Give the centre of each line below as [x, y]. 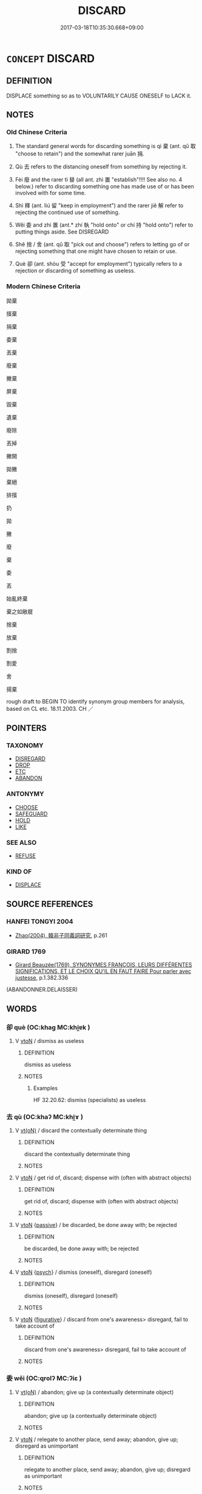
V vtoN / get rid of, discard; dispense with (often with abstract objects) [103, 1178]
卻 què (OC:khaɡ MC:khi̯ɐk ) [48, 1027]
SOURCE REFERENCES [50, 904]
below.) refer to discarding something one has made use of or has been [104, 187]
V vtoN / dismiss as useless [49, 1040]
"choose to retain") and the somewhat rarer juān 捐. [79, 154]
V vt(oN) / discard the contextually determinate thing [81, 1131]
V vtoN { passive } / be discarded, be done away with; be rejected [96, 1225]
